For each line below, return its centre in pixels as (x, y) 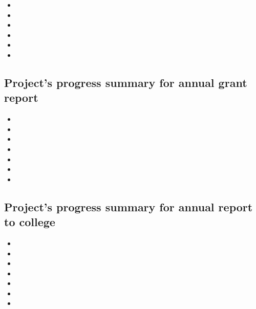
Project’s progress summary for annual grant (126, 82)
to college (30, 222)
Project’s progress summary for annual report (129, 206)
